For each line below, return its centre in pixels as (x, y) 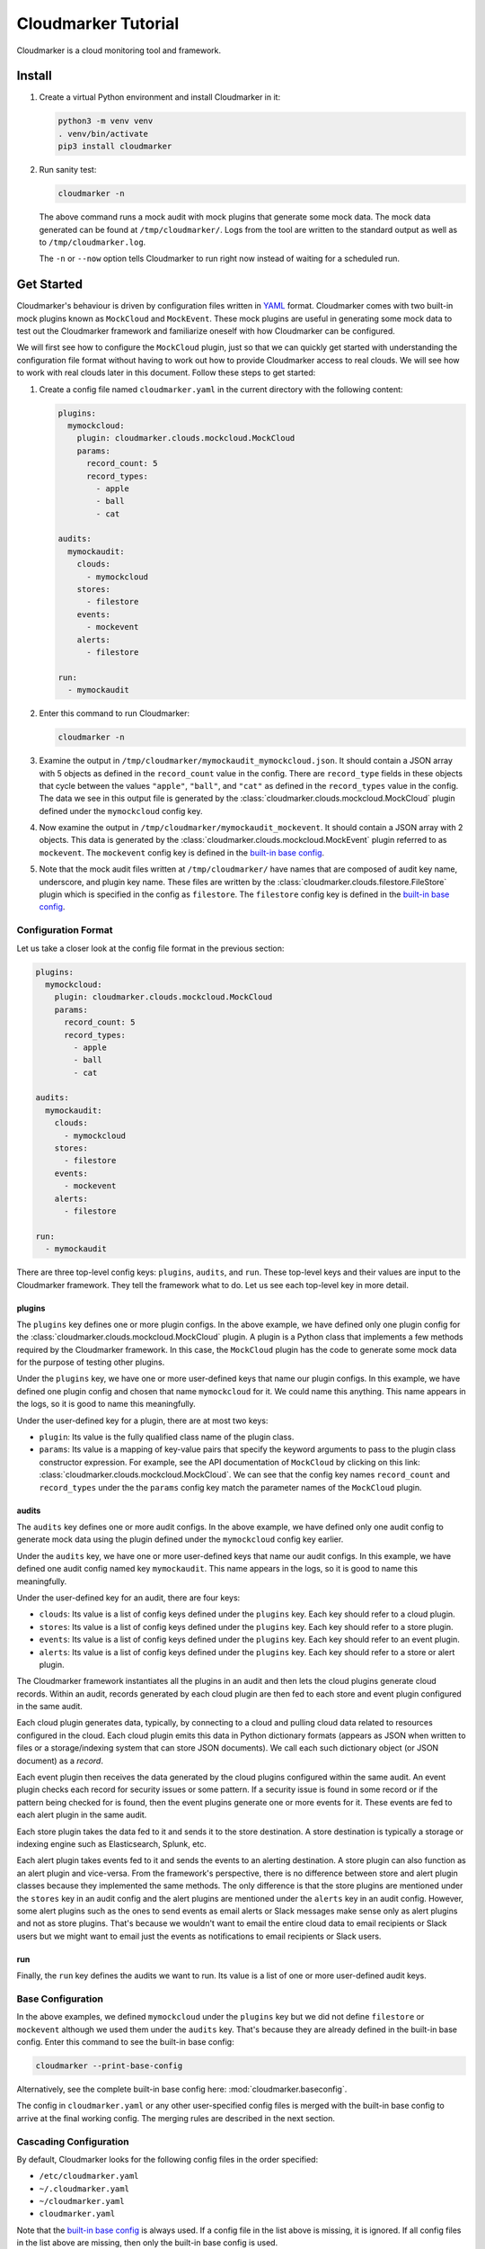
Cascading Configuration (73, 2141)
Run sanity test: (68, 170)
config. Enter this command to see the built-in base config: (125, 2042)
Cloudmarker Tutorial (98, 23)
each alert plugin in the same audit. (82, 1815)
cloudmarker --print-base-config (109, 2066)
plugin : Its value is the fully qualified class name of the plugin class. (167, 1437)
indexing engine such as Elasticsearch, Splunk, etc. (111, 1843)
